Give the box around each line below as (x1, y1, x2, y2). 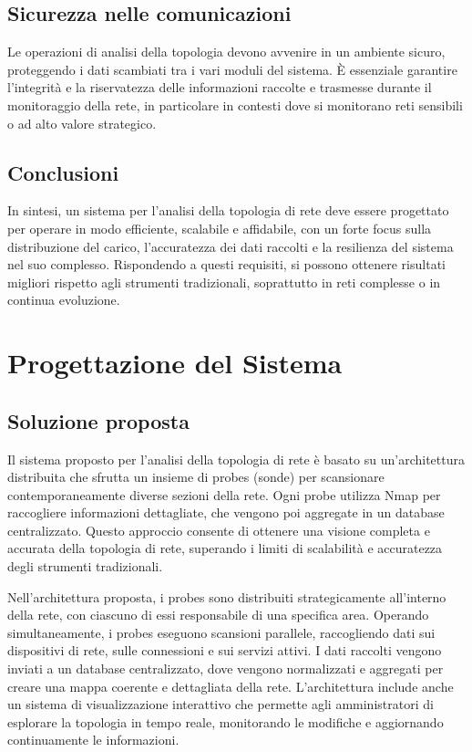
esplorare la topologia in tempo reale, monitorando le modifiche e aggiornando (7, 712, 444, 731)
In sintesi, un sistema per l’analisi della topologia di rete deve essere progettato (7, 201, 449, 220)
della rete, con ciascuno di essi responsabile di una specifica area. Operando (7, 605, 429, 624)
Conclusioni (7, 158, 119, 186)
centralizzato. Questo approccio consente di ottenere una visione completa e (7, 520, 430, 539)
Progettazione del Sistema (7, 344, 343, 381)
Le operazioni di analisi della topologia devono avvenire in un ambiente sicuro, (7, 42, 446, 61)
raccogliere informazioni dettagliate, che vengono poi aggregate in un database (7, 503, 445, 522)
